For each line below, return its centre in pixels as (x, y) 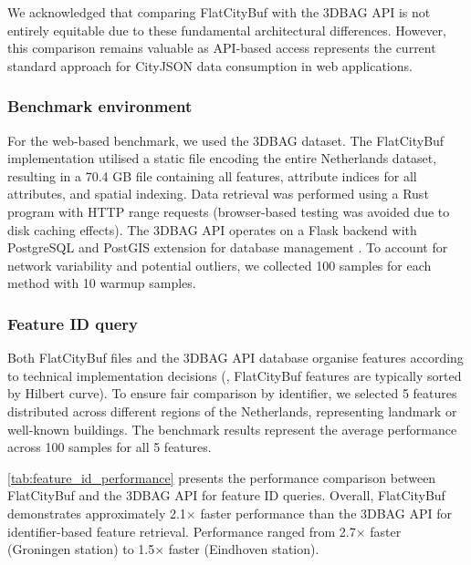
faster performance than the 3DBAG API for (326, 513)
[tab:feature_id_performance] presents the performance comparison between (222, 477)
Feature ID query (73, 323)
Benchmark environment (100, 106)
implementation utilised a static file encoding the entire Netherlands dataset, (222, 158)
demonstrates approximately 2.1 (97, 513)
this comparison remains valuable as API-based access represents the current (222, 48)
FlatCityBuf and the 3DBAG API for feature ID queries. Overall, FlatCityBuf (226, 495)
